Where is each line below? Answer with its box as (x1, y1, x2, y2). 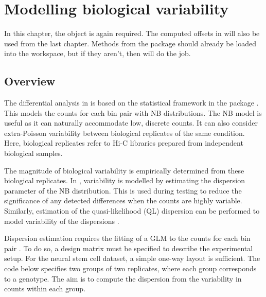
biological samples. (4, 148, 63, 159)
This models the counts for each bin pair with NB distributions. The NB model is (4, 107, 262, 118)
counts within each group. (4, 283, 86, 294)
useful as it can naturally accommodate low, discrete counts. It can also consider (4, 117, 258, 128)
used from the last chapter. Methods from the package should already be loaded (4, 38, 257, 48)
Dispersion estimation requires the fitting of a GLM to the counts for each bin (4, 233, 251, 243)
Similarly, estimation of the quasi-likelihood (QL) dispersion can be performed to (4, 205, 260, 216)
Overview (4, 73, 56, 89)
